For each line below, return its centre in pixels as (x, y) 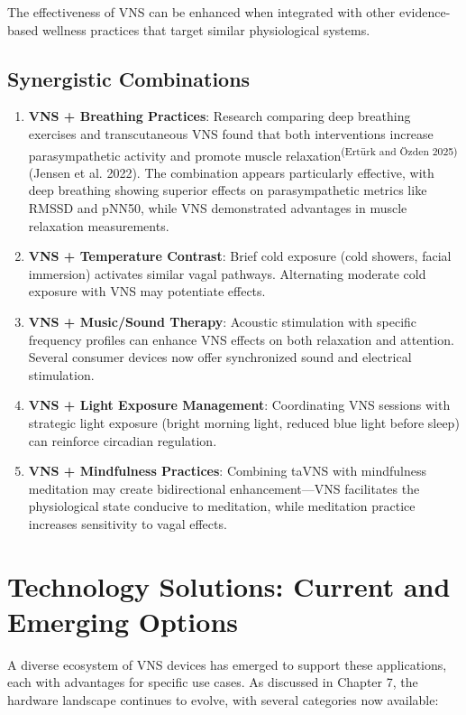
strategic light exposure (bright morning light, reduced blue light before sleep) (244, 422)
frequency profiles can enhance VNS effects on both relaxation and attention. (241, 339)
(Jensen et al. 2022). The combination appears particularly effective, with (231, 172)
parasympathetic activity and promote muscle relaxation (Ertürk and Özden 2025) (243, 153)
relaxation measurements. (99, 225)
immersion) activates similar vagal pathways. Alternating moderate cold (227, 273)
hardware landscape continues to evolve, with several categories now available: (223, 700)
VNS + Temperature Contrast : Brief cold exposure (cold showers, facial (240, 256)
